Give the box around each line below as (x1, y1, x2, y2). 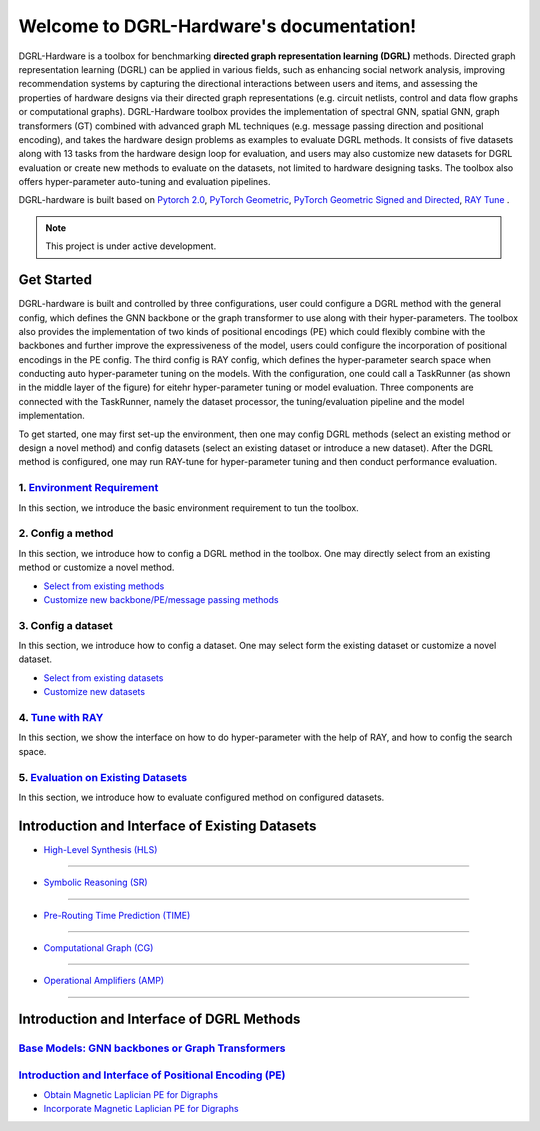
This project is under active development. (45, 240, 217, 252)
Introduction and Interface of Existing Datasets (18, 817, 317, 834)
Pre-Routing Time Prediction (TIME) (43, 909, 191, 921)
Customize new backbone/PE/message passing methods (43, 593, 279, 605)
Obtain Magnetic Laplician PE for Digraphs (43, 1089, 219, 1101)
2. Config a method (18, 526, 114, 540)
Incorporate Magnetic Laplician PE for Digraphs (43, 1103, 239, 1115)
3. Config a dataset (18, 618, 114, 632)
